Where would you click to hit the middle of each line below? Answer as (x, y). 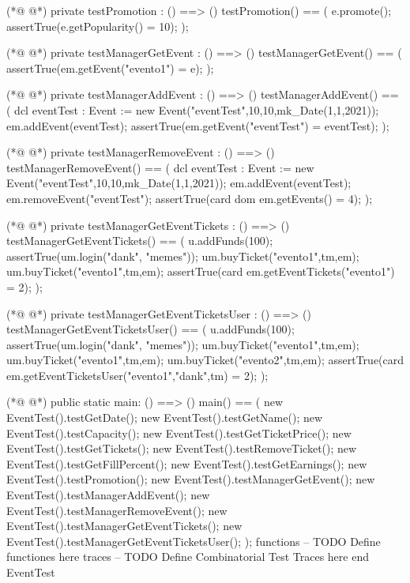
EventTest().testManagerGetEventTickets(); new (124, 526)
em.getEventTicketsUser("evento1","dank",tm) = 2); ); (137, 375)
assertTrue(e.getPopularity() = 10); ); (98, 26)
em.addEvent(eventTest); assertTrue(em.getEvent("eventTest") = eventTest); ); (198, 125)
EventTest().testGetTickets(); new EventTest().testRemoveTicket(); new (182, 448)
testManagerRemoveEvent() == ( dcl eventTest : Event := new (160, 167)
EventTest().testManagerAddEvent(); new (108, 495)
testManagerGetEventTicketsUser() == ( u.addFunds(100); (150, 329)
